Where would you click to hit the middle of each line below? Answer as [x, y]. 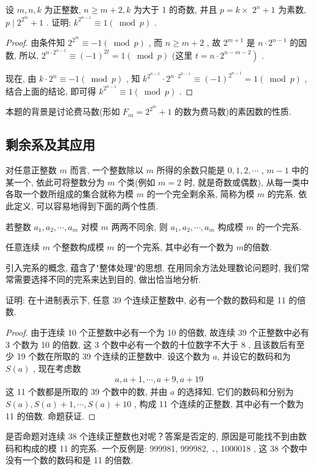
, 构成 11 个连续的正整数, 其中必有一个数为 [219, 404]
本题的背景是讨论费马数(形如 [63, 111]
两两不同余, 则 [140, 226]
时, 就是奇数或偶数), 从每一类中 [246, 182]
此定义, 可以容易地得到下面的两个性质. [82, 205]
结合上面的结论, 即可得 [51, 91]
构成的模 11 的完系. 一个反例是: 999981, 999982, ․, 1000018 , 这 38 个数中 [165, 448]
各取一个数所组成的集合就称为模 [70, 194]
